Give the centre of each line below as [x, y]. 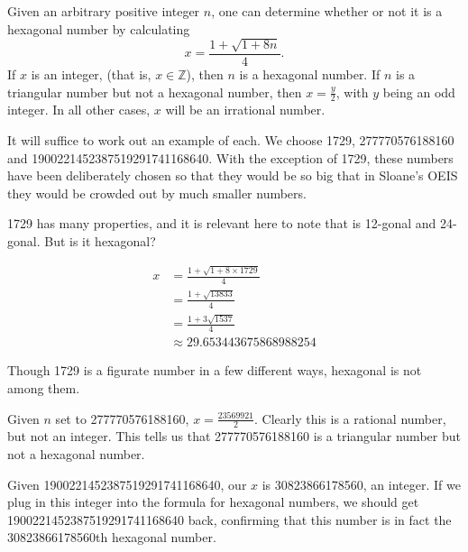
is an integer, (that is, [91, 74]
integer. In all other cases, [79, 110]
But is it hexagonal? [100, 241]
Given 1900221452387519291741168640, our [127, 484]
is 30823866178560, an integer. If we [361, 484]
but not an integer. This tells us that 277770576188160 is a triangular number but [234, 436]
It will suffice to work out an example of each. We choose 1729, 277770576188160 [231, 140]
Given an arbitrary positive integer [104, 11]
